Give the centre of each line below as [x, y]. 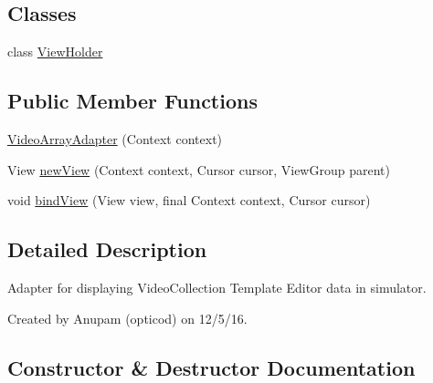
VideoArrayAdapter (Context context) [115, 139]
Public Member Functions [132, 101]
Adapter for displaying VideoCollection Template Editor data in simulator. [217, 287]
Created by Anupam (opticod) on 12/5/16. [127, 318]
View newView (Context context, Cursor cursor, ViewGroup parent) [199, 169]
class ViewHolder [55, 52]
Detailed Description [107, 249]
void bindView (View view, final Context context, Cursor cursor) [189, 200]
